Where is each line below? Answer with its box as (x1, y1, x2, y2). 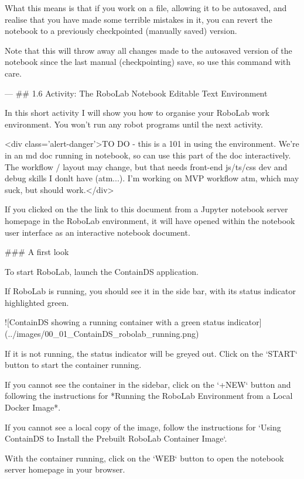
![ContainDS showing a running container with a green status (5, 316, 225, 328)
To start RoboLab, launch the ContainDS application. (5, 265, 199, 277)
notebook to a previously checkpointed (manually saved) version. (5, 25, 237, 37)
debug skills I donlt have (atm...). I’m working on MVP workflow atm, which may (5, 172, 299, 184)
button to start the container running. (5, 359, 142, 371)
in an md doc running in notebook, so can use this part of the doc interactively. (5, 149, 291, 161)
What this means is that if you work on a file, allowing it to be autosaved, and (5, 2, 287, 13)
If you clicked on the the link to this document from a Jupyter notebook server (5, 203, 288, 215)
